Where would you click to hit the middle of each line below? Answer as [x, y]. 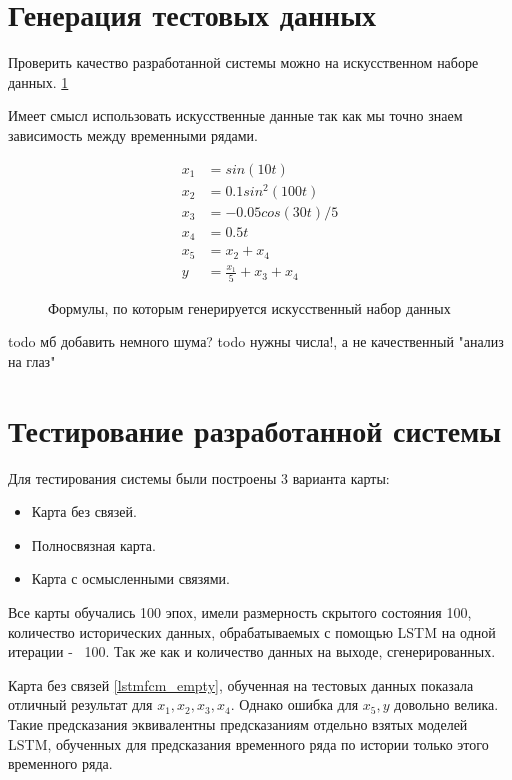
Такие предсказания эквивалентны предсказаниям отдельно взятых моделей [238, 723]
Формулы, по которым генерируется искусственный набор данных [249, 307]
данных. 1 [38, 81]
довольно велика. [446, 704]
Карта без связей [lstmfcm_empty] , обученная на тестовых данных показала [241, 684]
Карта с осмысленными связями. [130, 578]
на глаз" [32, 360]
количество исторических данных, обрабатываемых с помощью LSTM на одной [252, 631]
